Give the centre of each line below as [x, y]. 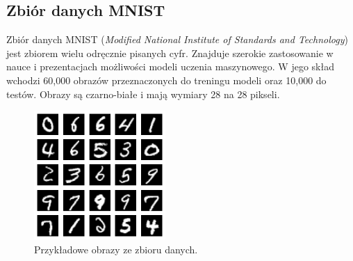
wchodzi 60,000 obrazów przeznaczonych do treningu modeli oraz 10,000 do [166, 80]
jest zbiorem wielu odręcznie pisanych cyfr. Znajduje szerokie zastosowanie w [170, 53]
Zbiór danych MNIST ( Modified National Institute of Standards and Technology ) [177, 39]
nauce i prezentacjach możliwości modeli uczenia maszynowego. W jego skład [170, 66]
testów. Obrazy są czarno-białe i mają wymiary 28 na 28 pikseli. [143, 94]
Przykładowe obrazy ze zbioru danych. [116, 249]
